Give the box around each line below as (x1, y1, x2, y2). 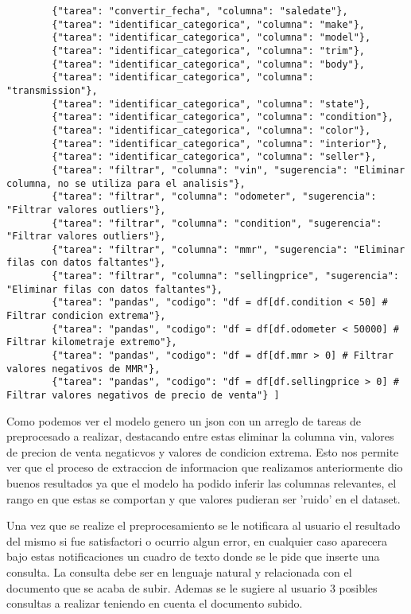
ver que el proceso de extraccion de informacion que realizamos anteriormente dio (6, 459, 403, 476)
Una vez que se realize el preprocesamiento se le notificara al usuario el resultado (6, 517, 401, 534)
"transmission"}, (6, 84, 98, 96)
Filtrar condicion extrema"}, (6, 310, 166, 322)
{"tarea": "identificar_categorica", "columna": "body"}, (52, 58, 366, 70)
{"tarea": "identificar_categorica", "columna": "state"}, (52, 98, 371, 110)
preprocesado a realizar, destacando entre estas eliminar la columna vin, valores (6, 428, 394, 445)
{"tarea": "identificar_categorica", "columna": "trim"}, (52, 45, 366, 56)
